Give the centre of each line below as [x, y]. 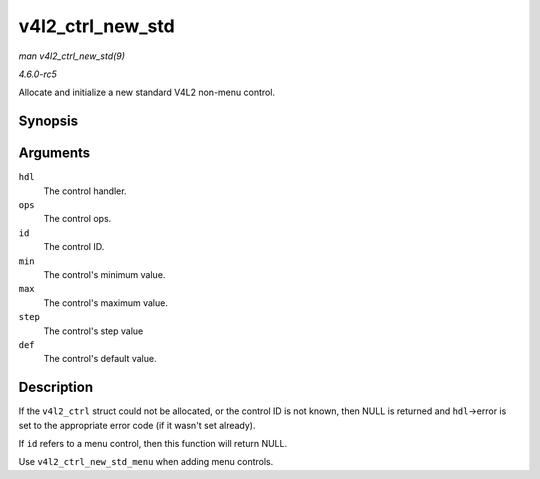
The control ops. [77, 219]
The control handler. [85, 191]
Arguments [54, 153]
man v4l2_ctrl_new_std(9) [71, 56]
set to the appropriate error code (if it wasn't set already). [137, 425]
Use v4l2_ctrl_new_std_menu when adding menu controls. [146, 462]
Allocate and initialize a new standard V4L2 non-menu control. [146, 92]
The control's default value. [100, 359]
